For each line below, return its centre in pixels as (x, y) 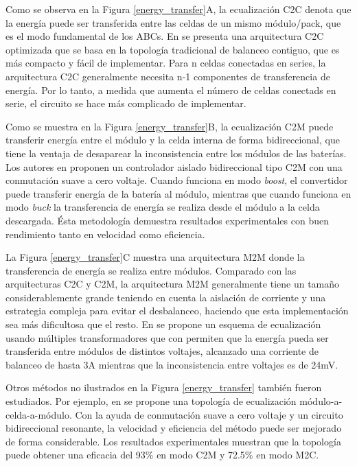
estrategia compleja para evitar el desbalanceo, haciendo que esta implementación (177, 311)
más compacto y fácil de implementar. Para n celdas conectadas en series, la (166, 63)
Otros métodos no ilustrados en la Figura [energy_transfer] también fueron (164, 387)
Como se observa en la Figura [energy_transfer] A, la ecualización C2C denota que (178, 9)
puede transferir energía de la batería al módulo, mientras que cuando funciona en (178, 193)
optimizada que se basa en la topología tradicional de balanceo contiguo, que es (173, 49)
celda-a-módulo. (39, 414)
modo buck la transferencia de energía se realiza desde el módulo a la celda (163, 207)
